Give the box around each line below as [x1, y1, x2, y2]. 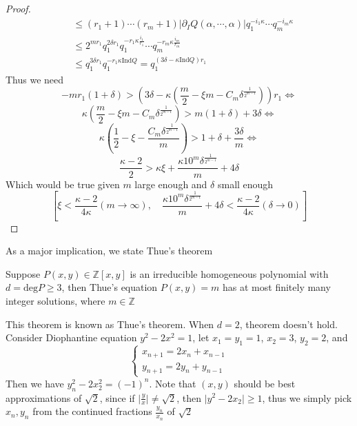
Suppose [6, 266, 41, 281]
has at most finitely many [223, 280, 331, 294]
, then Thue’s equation [61, 280, 158, 294]
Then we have [6, 376, 64, 390]
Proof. [6, 1, 31, 15]
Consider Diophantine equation [6, 330, 137, 345]
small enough [217, 176, 274, 191]
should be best [234, 376, 296, 390]
